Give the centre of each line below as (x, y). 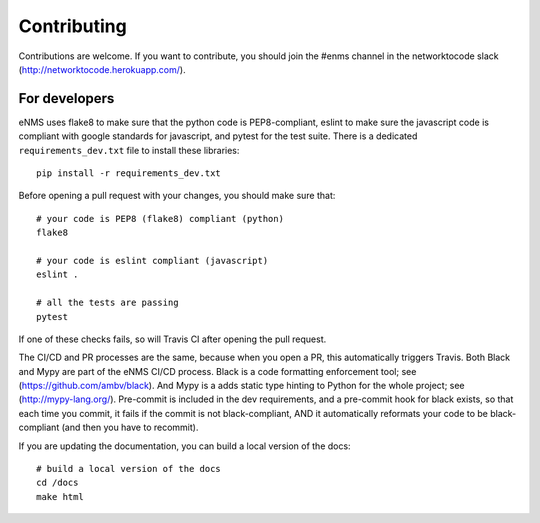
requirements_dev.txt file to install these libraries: (129, 150)
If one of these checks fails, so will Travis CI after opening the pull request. (172, 339)
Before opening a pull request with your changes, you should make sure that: (177, 196)
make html (60, 496)
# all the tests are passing (107, 303)
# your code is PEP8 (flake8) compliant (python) (160, 218)
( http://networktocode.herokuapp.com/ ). (102, 69)
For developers (66, 98)
